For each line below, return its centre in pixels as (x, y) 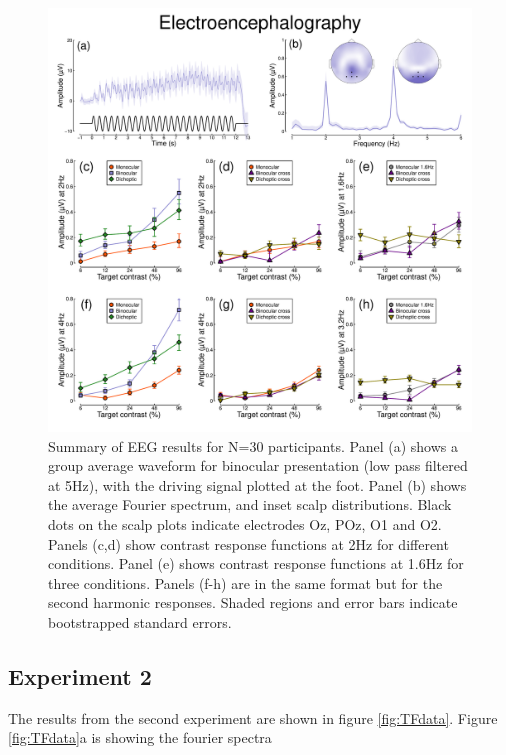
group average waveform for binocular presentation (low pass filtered (258, 465)
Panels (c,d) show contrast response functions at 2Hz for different (248, 543)
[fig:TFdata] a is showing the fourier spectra (140, 737)
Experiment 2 (80, 675)
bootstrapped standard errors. (140, 621)
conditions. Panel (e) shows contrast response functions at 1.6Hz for (256, 563)
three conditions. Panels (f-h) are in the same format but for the (245, 582)
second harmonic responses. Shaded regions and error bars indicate (253, 602)
